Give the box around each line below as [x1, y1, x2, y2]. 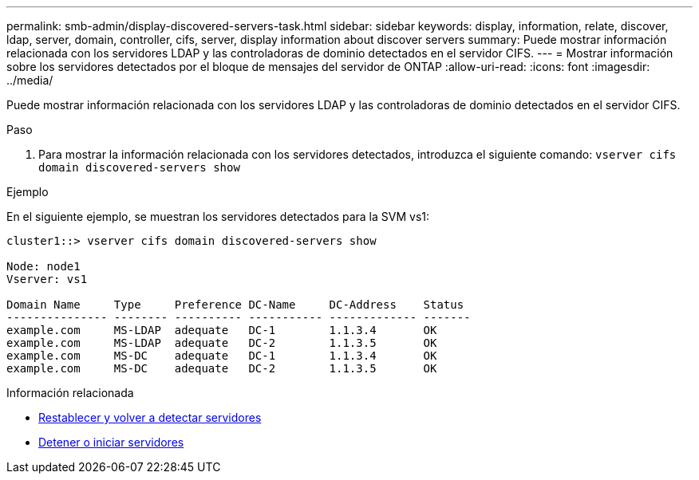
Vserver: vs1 [6, 273, 88, 285]
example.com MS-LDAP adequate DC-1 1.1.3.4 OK [6, 324, 437, 336]
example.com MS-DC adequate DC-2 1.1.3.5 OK [6, 362, 437, 375]
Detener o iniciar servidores [38, 435, 184, 449]
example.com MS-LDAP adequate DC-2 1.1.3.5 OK [6, 336, 437, 349]
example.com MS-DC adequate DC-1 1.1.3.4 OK [6, 349, 437, 362]
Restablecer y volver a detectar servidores [38, 411, 262, 424]
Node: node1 [6, 260, 81, 273]
